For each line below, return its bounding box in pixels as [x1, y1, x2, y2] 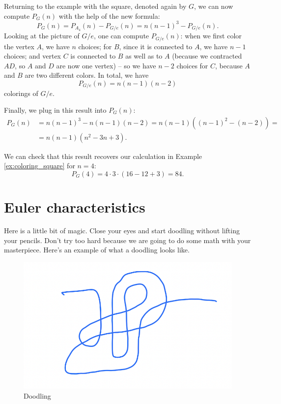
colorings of [4, 88, 38, 98]
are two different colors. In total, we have [25, 70, 149, 80]
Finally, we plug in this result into [4, 105, 107, 115]
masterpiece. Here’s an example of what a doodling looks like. [4, 245, 190, 255]
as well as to [125, 51, 163, 61]
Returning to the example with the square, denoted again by [4, 1, 187, 11]
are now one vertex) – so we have [56, 60, 156, 70]
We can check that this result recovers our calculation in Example [4, 151, 202, 161]
